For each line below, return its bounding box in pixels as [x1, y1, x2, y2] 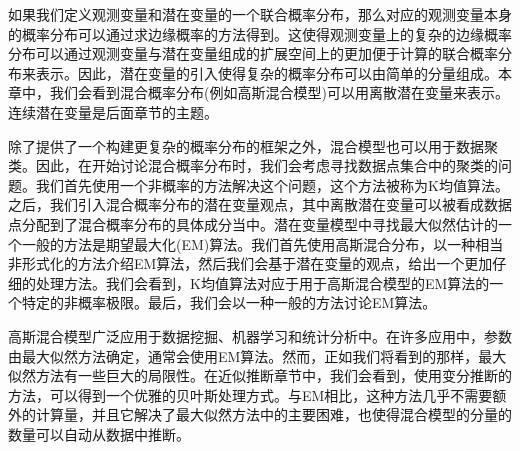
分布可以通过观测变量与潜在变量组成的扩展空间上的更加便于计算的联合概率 [8, 43, 498, 64]
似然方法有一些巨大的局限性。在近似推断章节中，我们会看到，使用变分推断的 [8, 365, 512, 386]
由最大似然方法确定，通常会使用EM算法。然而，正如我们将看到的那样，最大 [8, 345, 507, 366]
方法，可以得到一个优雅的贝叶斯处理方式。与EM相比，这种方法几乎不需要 [8, 384, 493, 405]
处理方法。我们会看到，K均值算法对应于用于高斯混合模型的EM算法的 [35, 272, 490, 293]
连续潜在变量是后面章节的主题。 [8, 101, 218, 122]
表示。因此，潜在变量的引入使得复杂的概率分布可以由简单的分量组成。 [35, 62, 498, 83]
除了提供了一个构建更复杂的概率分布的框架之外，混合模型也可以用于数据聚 [8, 135, 498, 156]
